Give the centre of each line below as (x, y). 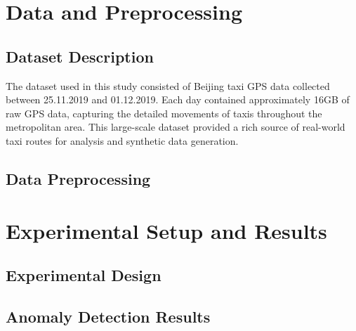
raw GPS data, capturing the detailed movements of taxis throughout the (164, 113)
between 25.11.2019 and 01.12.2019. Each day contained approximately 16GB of (178, 99)
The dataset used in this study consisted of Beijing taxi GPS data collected (168, 85)
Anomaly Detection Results (108, 316)
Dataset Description (80, 56)
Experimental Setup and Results (166, 230)
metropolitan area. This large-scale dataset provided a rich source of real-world (176, 127)
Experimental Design (84, 275)
